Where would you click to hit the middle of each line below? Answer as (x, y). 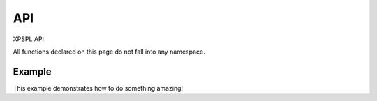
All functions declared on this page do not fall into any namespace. (109, 52)
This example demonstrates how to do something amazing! (98, 88)
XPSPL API (29, 39)
